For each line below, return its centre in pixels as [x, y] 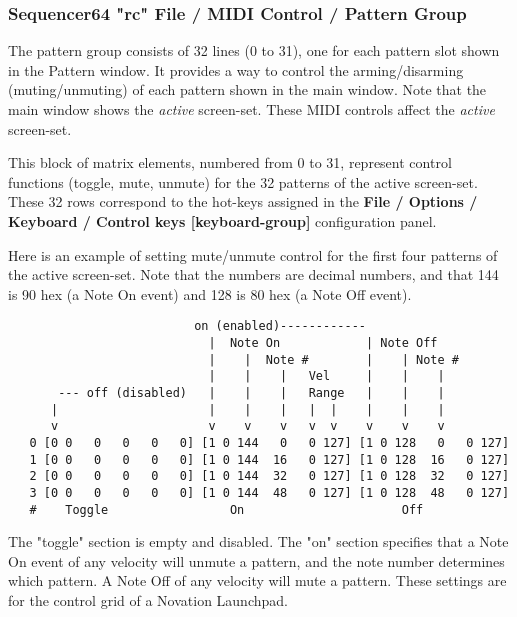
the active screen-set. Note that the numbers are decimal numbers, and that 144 [253, 274]
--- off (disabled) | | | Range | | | [251, 392]
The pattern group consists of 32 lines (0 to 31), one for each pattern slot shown [254, 50]
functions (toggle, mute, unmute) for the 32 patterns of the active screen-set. [243, 181]
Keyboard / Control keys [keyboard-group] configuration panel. [222, 220]
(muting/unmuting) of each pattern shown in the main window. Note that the [247, 89]
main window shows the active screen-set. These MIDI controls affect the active [251, 109]
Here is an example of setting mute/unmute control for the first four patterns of [253, 254]
